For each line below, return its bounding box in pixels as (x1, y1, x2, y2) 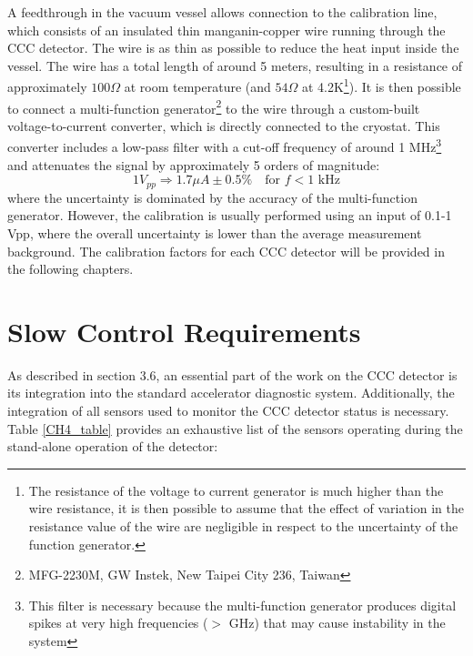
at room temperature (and (124, 77, 271, 96)
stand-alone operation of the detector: (7, 437, 218, 456)
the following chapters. (7, 259, 134, 278)
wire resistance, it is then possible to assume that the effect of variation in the (28, 499, 464, 518)
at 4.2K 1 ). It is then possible (301, 75, 461, 96)
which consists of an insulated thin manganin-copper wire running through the (7, 20, 446, 39)
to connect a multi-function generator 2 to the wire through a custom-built (7, 96, 420, 117)
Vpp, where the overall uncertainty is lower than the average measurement (7, 223, 422, 242)
